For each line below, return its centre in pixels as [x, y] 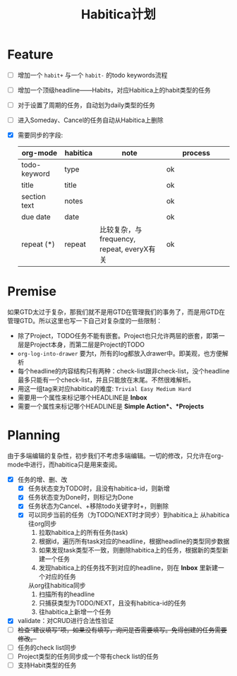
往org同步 [42, 524]
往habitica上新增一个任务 [75, 612]
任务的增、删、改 [42, 480]
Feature [30, 55]
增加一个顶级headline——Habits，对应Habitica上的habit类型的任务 [114, 90]
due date [36, 217]
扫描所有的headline [67, 594]
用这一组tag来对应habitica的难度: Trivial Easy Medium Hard [104, 389]
